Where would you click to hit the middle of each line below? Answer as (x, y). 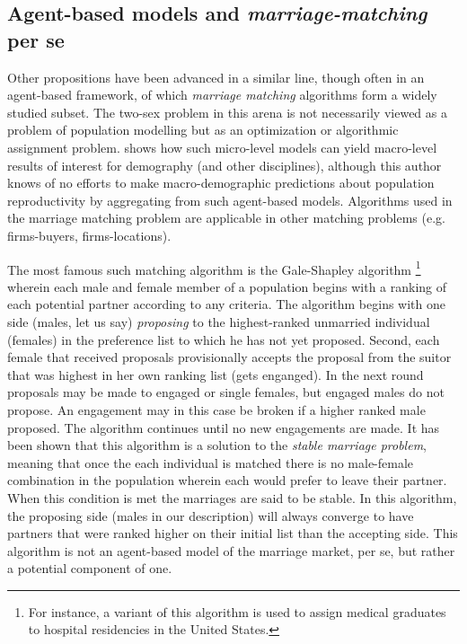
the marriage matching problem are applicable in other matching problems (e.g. (226, 218)
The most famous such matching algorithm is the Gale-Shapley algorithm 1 (214, 268)
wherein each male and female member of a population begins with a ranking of (227, 286)
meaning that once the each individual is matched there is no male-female (211, 462)
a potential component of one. (90, 568)
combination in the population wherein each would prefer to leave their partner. (227, 480)
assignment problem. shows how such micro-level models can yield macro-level (222, 147)
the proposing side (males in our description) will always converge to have (211, 515)
